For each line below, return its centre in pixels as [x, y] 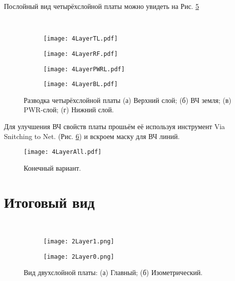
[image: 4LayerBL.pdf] [81, 84]
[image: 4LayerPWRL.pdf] [84, 69]
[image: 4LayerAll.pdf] [63, 152]
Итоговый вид [49, 202]
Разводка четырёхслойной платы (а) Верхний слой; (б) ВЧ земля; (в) [128, 100]
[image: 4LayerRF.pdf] [81, 54]
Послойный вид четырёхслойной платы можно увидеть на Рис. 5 [101, 6]
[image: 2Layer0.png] [79, 257]
